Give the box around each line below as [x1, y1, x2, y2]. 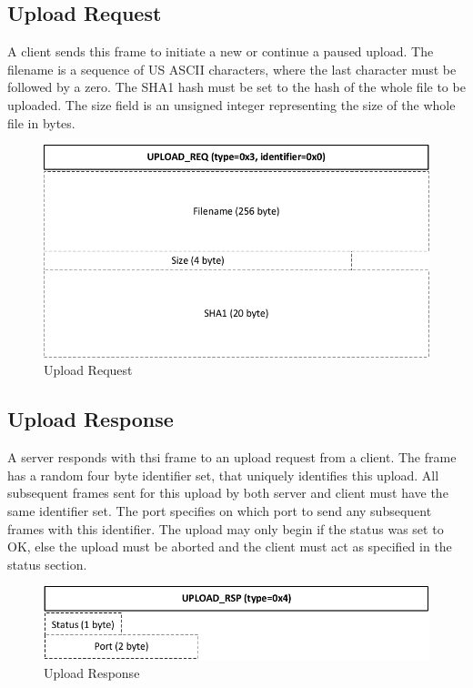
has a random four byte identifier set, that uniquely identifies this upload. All [7, 465, 439, 484]
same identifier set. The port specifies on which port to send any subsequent [7, 501, 432, 521]
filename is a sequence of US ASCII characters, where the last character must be [7, 59, 457, 78]
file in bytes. [7, 113, 75, 132]
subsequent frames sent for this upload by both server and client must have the [7, 483, 448, 502]
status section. [7, 554, 87, 573]
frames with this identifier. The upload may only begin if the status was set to [7, 519, 444, 538]
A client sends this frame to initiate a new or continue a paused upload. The [7, 42, 434, 61]
